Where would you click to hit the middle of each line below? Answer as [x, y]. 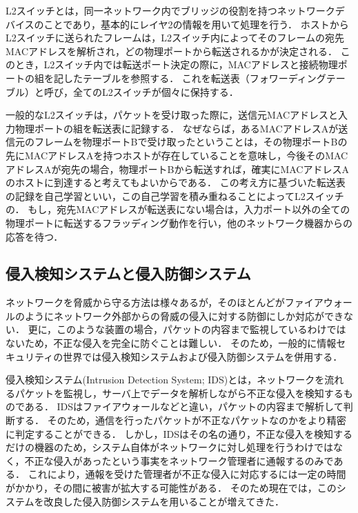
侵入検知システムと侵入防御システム [128, 273]
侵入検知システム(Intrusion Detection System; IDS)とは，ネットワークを [165, 380]
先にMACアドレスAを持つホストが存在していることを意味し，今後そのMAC [177, 155]
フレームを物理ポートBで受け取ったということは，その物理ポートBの [191, 142]
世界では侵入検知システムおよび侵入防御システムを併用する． [203, 356]
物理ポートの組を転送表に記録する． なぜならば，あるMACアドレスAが [177, 128]
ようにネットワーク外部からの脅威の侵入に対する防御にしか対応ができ [184, 315]
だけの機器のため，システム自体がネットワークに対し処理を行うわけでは [169, 447]
